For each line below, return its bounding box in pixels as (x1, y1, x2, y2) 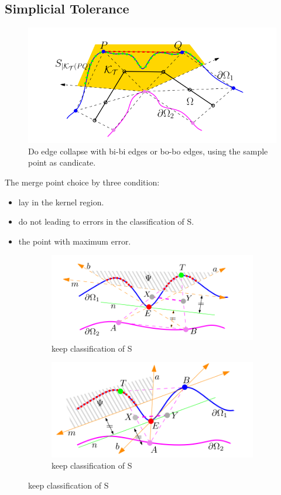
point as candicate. (28, 156, 96, 169)
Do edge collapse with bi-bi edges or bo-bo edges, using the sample (28, 145, 268, 157)
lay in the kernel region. (18, 195, 104, 208)
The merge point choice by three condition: (5, 176, 160, 188)
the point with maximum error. (18, 235, 131, 247)
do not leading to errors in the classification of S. (18, 215, 194, 228)
